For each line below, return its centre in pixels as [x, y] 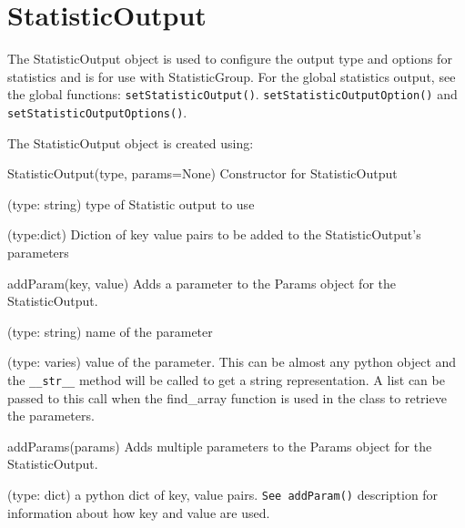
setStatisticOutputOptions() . [97, 112]
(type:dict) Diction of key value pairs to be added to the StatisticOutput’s [214, 234]
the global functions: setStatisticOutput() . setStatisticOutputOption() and [232, 94]
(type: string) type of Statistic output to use [131, 203]
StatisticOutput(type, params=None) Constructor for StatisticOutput [202, 173]
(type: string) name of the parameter [110, 331]
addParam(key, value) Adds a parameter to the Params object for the [202, 283]
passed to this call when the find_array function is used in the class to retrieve [227, 397]
